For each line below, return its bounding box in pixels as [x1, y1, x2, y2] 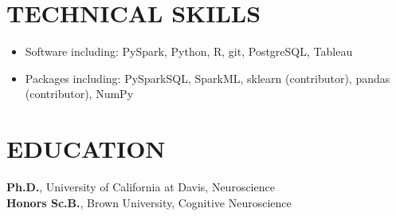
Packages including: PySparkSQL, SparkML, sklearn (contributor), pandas [25, 69, 390, 86]
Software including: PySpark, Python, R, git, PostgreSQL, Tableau [25, 43, 353, 60]
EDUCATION [6, 132, 166, 165]
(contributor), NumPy [25, 85, 134, 102]
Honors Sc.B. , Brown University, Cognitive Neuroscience [6, 194, 292, 210]
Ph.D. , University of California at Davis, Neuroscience [6, 179, 275, 195]
